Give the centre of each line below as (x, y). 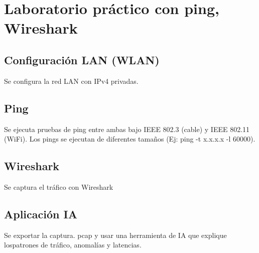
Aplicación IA (41, 214)
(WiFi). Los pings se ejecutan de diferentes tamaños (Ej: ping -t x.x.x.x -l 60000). (130, 139)
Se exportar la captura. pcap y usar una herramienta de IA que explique (115, 235)
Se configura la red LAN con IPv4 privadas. (71, 81)
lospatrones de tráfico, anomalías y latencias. (73, 245)
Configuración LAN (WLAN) (82, 59)
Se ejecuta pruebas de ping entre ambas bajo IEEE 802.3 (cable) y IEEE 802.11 (127, 129)
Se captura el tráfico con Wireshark (59, 186)
